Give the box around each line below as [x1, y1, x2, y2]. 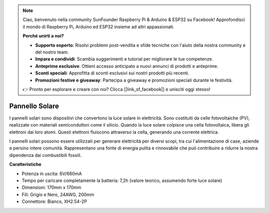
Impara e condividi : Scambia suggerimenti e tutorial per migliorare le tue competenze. [35, 56, 213, 62]
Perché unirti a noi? [22, 33, 64, 39]
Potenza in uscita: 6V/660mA [21, 170, 82, 176]
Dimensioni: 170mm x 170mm [21, 184, 82, 190]
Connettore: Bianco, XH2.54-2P [21, 198, 87, 204]
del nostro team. [35, 49, 69, 55]
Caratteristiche [9, 161, 42, 167]
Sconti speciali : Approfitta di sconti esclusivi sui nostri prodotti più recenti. [35, 70, 189, 76]
